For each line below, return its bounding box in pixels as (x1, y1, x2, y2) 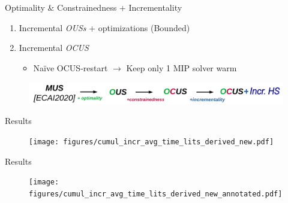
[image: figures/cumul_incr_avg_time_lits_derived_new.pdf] (29, 138, 274, 146)
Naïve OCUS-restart (33, 61, 108, 74)
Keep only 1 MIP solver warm (126, 61, 237, 74)
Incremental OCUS (19, 41, 89, 54)
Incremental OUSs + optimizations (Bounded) (19, 21, 190, 34)
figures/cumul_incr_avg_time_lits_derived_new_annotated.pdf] (29, 189, 283, 198)
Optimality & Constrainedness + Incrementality (5, 1, 182, 13)
